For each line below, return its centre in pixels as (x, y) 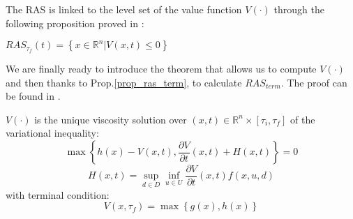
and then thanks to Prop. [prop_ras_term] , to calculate (124, 82)
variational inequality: (52, 133)
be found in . (33, 96)
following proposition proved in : (75, 23)
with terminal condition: (58, 194)
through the (299, 9)
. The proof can (314, 82)
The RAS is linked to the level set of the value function (124, 9)
